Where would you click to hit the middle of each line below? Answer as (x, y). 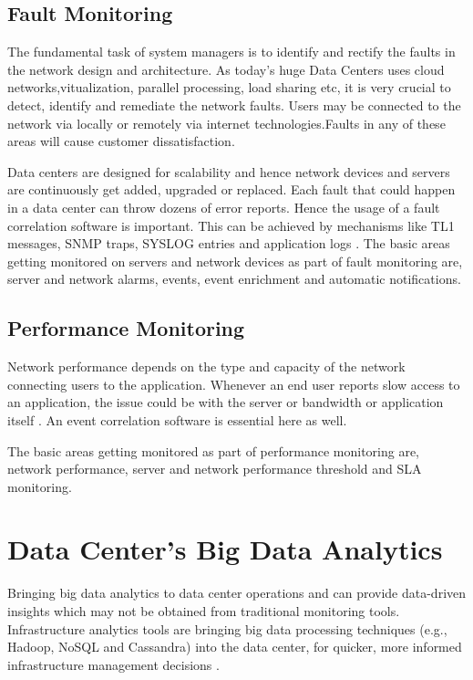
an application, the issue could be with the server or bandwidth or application (226, 402)
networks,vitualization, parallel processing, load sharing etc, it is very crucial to (229, 87)
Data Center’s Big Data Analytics (225, 549)
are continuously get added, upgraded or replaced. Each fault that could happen (231, 189)
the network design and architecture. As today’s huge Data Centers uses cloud (226, 69)
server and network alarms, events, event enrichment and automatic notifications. (234, 279)
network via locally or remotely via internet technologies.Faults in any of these (226, 123)
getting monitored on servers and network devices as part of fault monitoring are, (235, 261)
